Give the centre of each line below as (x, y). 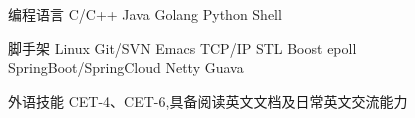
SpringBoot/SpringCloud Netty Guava (126, 67)
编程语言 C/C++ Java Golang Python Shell (145, 14)
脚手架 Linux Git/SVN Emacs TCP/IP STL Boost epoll (182, 47)
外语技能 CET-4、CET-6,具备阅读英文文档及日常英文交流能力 (208, 100)
